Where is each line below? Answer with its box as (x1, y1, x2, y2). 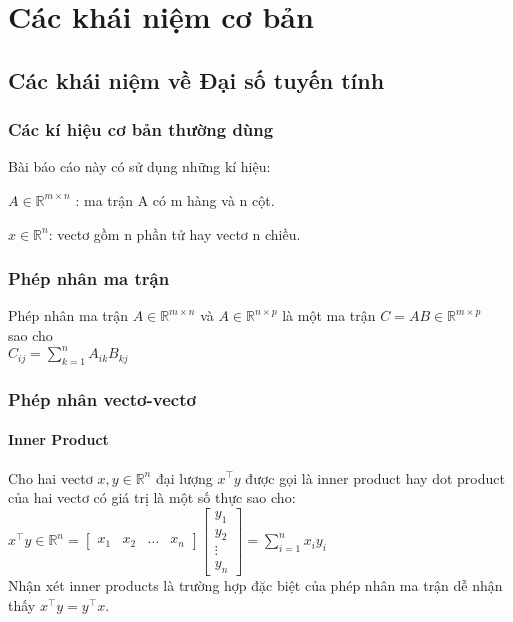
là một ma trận (282, 305, 376, 326)
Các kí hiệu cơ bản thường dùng (8, 117, 274, 142)
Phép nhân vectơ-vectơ (8, 386, 196, 411)
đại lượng (155, 467, 213, 488)
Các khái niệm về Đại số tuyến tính (8, 64, 385, 95)
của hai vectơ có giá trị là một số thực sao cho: (8, 487, 296, 508)
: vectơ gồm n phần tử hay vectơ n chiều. (48, 223, 301, 244)
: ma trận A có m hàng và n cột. (75, 189, 275, 210)
